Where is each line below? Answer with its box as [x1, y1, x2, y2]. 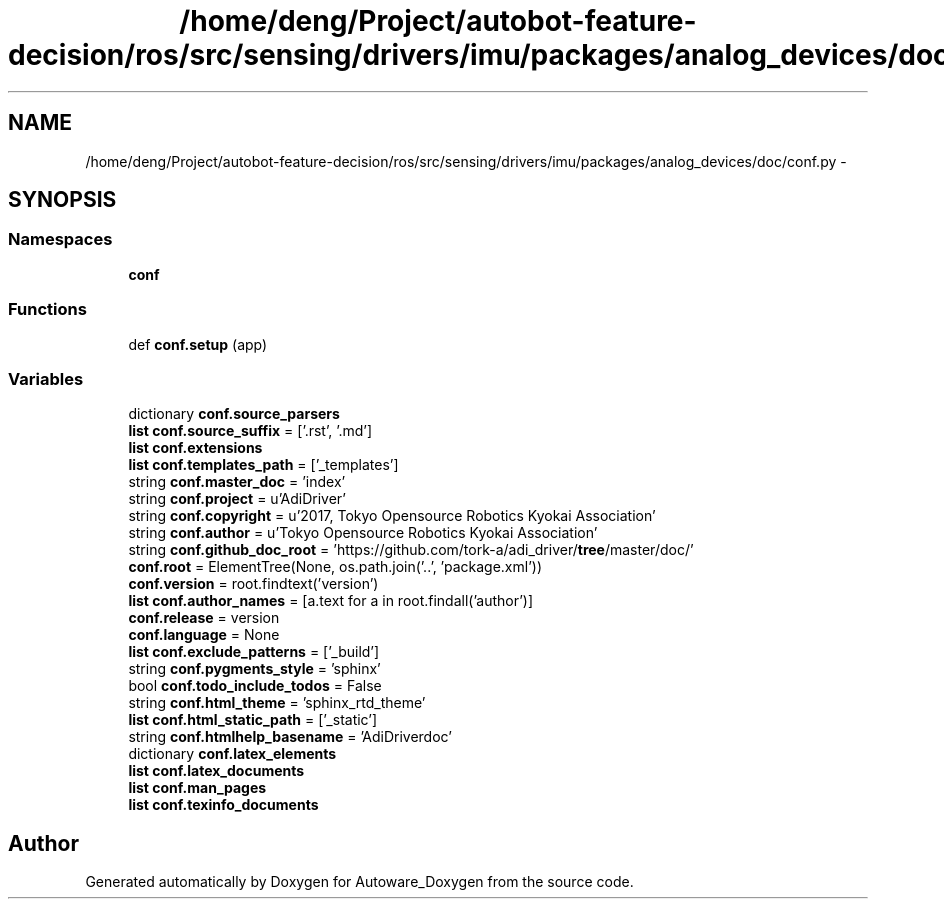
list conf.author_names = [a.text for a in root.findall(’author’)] [128, 592, 534, 610]
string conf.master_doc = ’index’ [128, 473, 346, 491]
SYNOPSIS [8, 187, 117, 213]
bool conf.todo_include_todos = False [128, 677, 382, 695]
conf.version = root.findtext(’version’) [128, 575, 379, 593]
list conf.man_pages [128, 779, 267, 797]
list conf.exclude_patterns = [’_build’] [128, 643, 380, 661]
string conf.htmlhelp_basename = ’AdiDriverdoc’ [128, 728, 452, 746]
